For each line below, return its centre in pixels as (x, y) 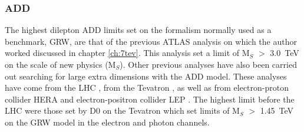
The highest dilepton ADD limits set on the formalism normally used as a (138, 30)
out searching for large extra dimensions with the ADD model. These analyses (146, 76)
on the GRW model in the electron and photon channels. (107, 122)
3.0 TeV (285, 53)
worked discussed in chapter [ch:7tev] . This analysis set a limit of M (127, 53)
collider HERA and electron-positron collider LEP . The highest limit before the (150, 99)
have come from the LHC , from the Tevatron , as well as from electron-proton (147, 88)
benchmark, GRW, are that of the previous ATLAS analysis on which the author (151, 41)
